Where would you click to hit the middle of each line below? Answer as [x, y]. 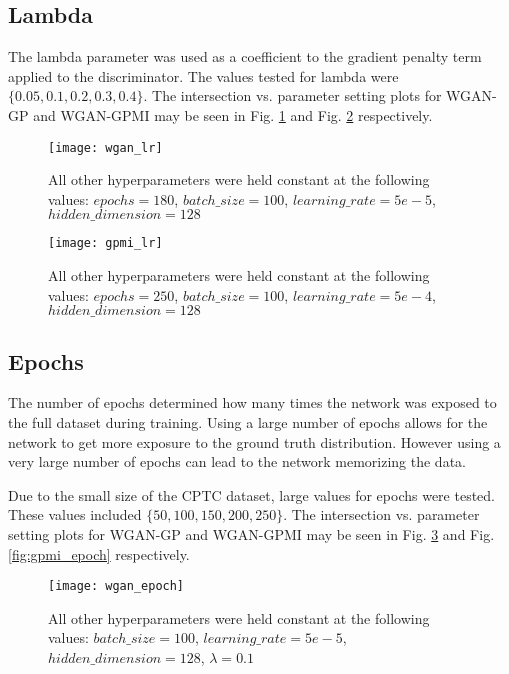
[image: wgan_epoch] [116, 586]
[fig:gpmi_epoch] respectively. [99, 553]
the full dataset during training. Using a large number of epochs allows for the [248, 422]
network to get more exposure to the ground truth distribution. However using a [254, 441]
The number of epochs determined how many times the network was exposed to [252, 402]
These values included [75, 514]
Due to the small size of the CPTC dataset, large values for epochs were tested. [251, 494]
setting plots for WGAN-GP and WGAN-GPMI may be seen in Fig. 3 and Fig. [251, 534]
